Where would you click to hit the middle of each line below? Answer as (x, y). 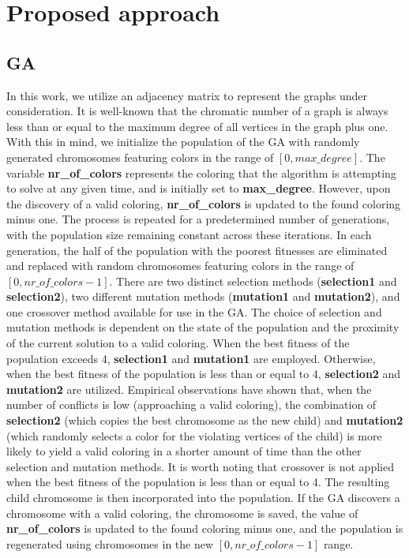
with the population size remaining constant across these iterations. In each (189, 234)
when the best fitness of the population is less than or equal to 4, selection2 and (204, 374)
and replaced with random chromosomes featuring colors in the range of (180, 266)
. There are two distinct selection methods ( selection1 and (253, 281)
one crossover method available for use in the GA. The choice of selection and (194, 311)
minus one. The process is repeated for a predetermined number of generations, (198, 219)
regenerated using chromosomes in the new (110, 543)
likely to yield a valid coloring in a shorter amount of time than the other (184, 451)
